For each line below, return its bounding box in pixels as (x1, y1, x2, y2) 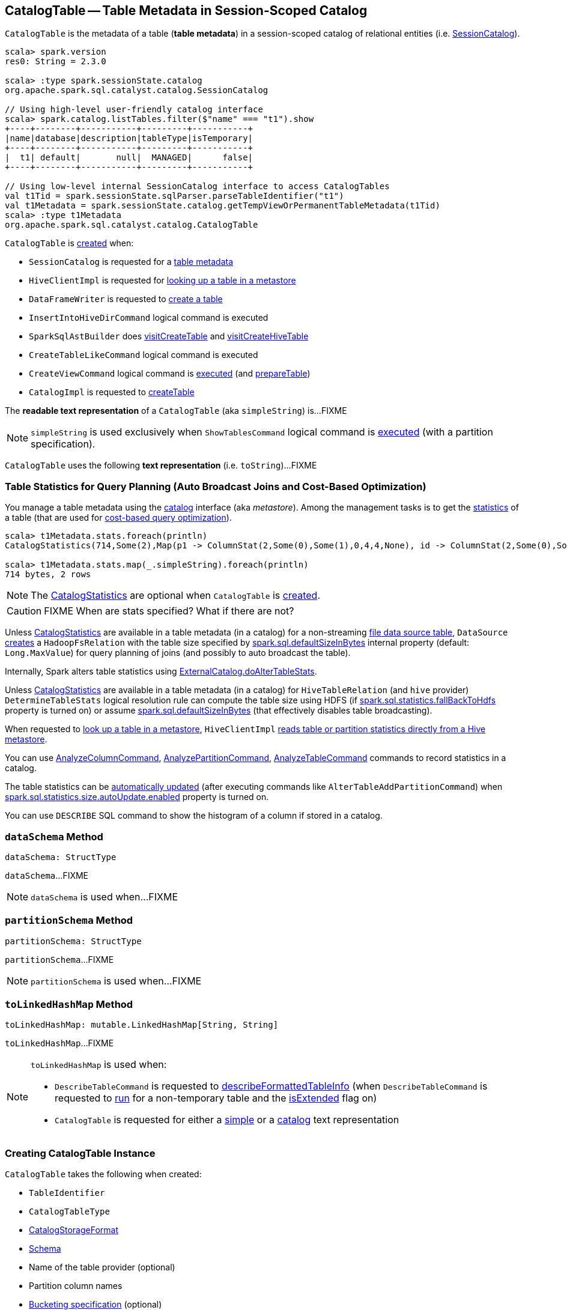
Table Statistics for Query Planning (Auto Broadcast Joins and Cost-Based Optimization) (5, 480, 426, 493)
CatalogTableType (29, 1207, 110, 1217)
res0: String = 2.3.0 (5, 56, 106, 67)
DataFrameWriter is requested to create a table (29, 294, 223, 305)
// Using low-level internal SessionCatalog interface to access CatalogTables (5, 181, 390, 192)
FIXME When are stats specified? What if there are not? (44, 605, 294, 617)
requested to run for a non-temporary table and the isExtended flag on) (55, 1092, 377, 1105)
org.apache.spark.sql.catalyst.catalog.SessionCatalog (5, 85, 268, 96)
